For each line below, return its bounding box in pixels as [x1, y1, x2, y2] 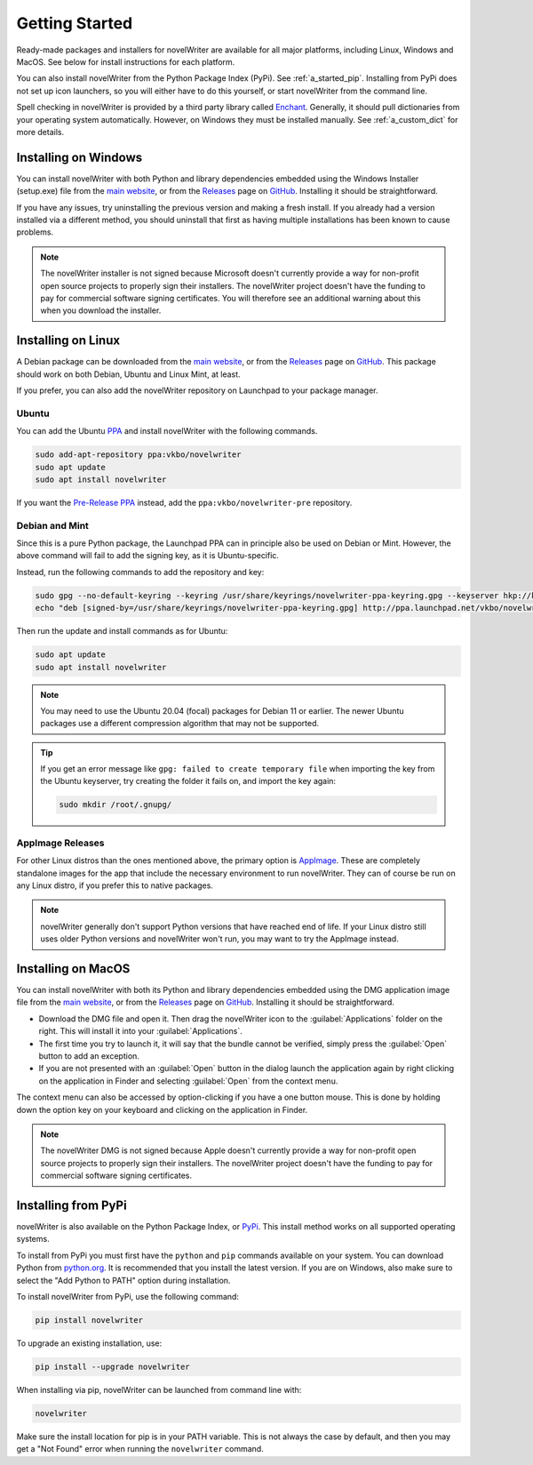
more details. [16, 126, 65, 137]
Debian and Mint [16, 519, 89, 532]
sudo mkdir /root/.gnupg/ [59, 800, 172, 810]
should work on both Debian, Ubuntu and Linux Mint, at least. [16, 369, 241, 380]
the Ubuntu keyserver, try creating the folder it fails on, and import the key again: [40, 776, 337, 787]
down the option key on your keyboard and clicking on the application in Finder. [16, 1104, 308, 1115]
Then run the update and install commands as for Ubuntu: [16, 626, 228, 636]
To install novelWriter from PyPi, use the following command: [16, 1292, 240, 1301]
